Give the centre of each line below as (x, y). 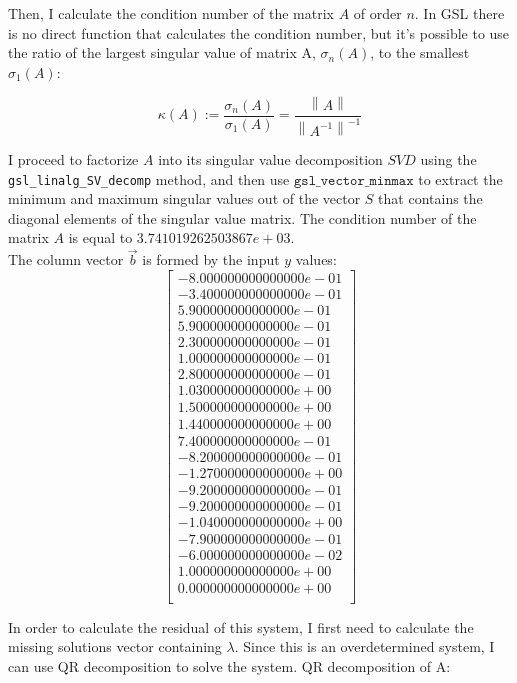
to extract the (460, 178)
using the (448, 159)
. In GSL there (459, 13)
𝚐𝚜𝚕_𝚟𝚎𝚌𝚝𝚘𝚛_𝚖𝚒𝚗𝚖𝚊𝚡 (354, 180)
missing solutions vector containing (115, 646)
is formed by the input (211, 259)
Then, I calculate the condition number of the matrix (171, 13)
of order (377, 13)
